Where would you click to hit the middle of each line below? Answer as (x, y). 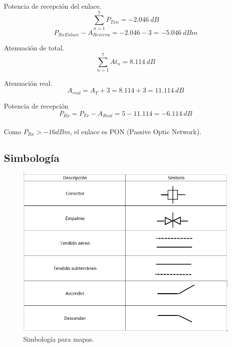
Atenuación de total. (34, 48)
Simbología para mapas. (59, 339)
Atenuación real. (28, 83)
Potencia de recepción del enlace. (53, 6)
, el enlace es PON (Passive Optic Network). (136, 131)
